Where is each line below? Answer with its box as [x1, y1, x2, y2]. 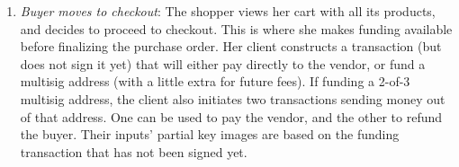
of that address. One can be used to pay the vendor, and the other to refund [20, 107, 443, 126]
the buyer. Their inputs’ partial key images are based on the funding [20, 125, 400, 144]
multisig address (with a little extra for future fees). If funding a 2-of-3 [20, 72, 410, 91]
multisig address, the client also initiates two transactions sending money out [20, 89, 445, 108]
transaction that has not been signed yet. [20, 142, 247, 161]
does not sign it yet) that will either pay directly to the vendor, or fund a [20, 54, 426, 73]
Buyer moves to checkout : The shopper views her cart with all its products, [20, 2, 436, 20]
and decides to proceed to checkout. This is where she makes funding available [20, 19, 453, 38]
